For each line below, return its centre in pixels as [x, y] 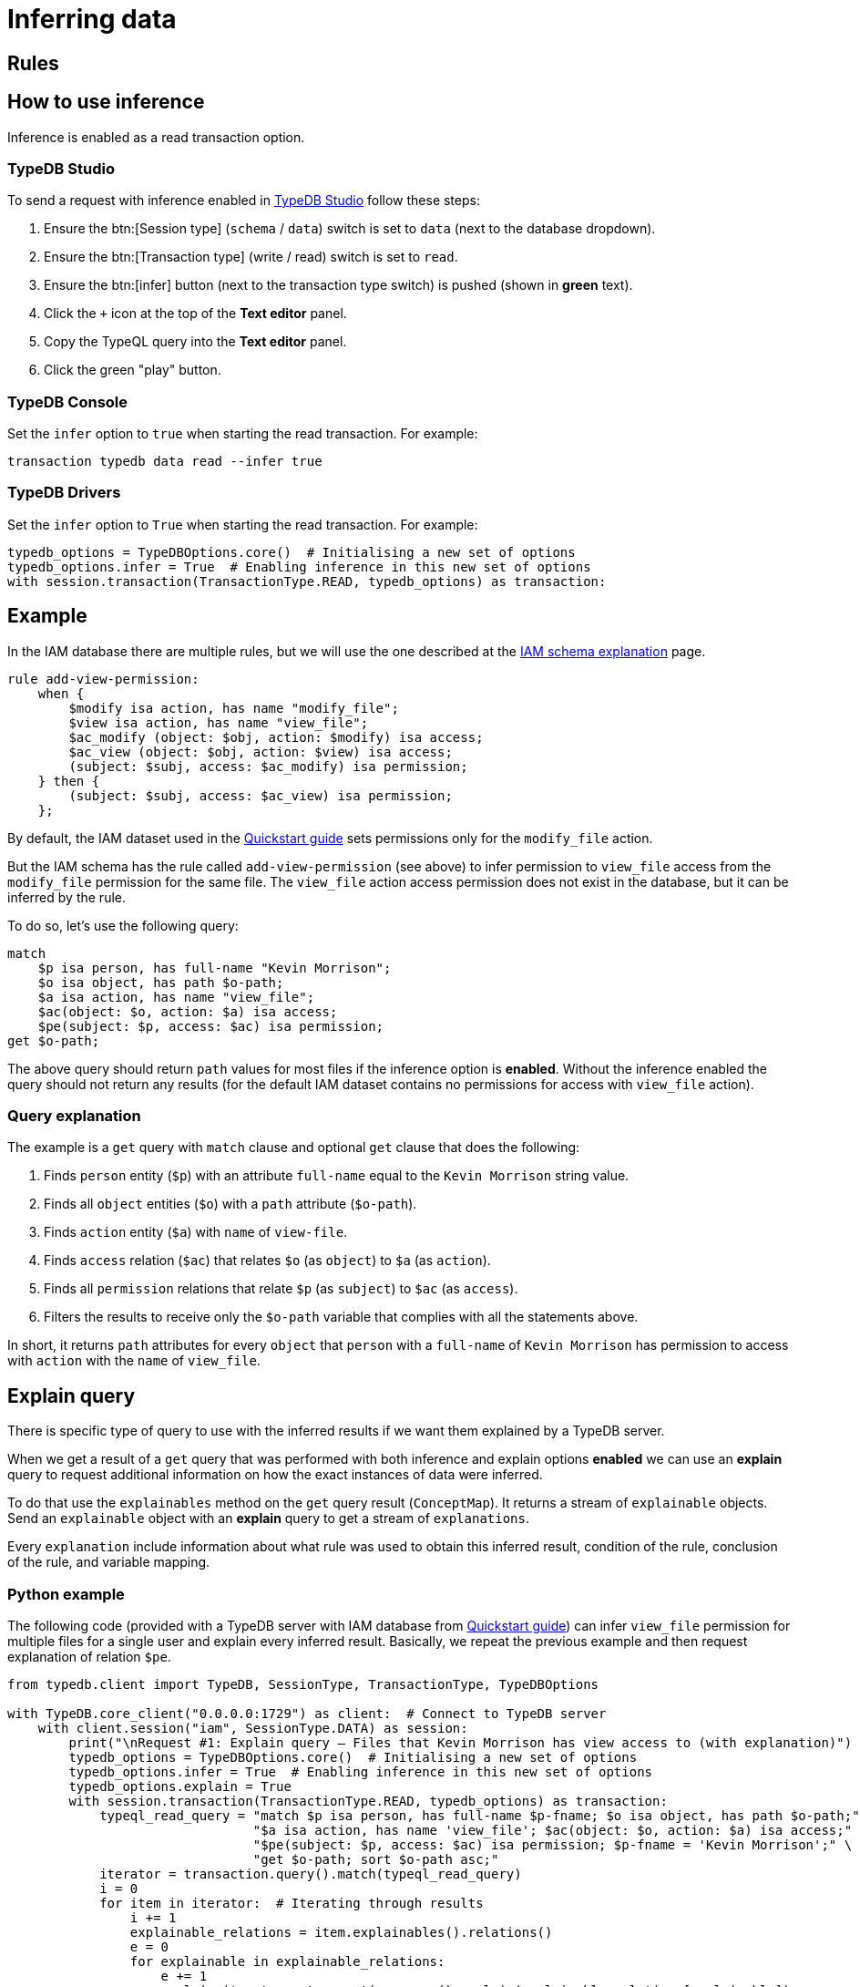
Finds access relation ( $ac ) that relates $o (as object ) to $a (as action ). [267, 1261]
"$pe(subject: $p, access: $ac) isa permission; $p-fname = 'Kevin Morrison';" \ [553, 1845]
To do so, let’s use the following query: [123, 925]
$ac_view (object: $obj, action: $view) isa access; [261, 752]
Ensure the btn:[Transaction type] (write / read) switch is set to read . [251, 257]
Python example [66, 1594]
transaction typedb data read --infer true [165, 462]
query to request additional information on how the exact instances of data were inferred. [275, 1475]
